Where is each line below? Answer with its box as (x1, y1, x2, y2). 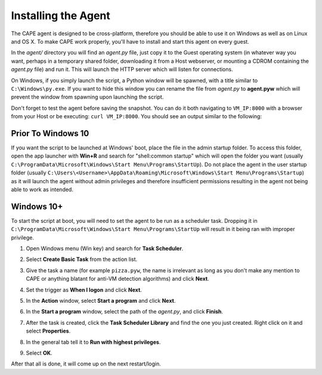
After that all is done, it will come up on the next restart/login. (11, 360, 161, 367)
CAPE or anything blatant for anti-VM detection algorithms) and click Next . (26, 275, 209, 282)
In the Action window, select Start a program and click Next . (26, 297, 176, 304)
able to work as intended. (11, 186, 74, 193)
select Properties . (26, 327, 71, 334)
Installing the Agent (11, 9, 110, 22)
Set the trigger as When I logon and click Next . (26, 286, 143, 293)
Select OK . (26, 349, 53, 356)
